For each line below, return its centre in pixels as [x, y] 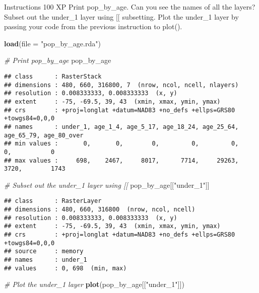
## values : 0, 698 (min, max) [66, 268]
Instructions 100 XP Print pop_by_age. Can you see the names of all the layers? [130, 7]
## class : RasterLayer [53, 201]
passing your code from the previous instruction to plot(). [93, 26]
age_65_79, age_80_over [44, 135]
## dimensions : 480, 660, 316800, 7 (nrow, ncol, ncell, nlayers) [121, 85]
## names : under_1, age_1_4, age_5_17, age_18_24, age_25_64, [121, 127]
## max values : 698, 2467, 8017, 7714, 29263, [121, 160]
